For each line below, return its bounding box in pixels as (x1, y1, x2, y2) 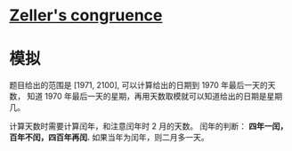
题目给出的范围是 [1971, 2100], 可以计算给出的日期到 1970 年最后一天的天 (9, 80, 276, 91)
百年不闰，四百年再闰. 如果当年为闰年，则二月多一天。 (9, 132, 209, 143)
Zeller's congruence (9, 5, 163, 26)
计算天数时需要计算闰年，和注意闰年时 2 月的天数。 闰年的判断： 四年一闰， (9, 121, 288, 131)
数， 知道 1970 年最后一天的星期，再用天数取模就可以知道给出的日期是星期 (9, 91, 283, 102)
